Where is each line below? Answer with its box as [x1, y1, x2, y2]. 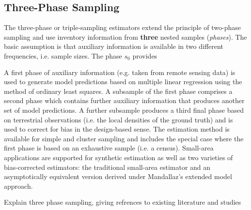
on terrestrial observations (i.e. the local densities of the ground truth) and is [4, 114, 233, 124]
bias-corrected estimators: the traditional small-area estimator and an [4, 162, 211, 172]
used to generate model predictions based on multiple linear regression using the [4, 76, 242, 87]
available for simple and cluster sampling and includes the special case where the [4, 133, 244, 143]
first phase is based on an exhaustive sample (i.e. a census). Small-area [4, 143, 214, 153]
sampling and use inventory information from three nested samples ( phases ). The [4, 31, 247, 42]
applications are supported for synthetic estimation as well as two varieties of [4, 152, 233, 162]
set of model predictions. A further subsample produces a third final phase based [4, 105, 244, 115]
